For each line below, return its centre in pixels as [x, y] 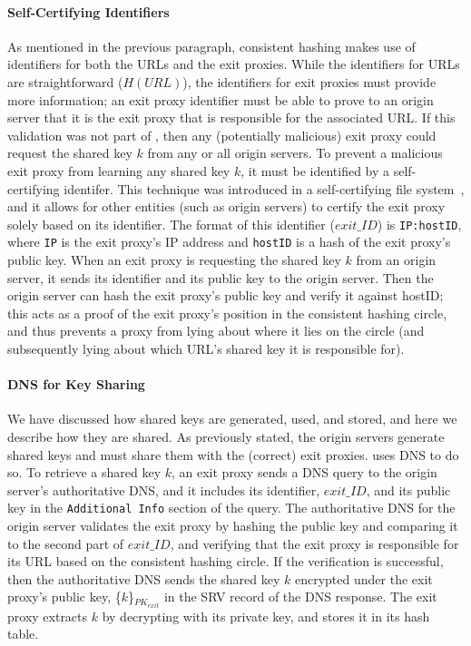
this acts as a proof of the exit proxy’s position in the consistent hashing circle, [227, 313]
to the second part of [66, 543]
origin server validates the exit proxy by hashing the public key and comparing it [233, 526]
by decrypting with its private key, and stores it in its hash [266, 616]
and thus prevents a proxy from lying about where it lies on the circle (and [216, 331]
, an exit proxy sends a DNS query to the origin [304, 472]
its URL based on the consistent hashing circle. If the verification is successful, [226, 561]
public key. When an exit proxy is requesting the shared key [174, 260]
